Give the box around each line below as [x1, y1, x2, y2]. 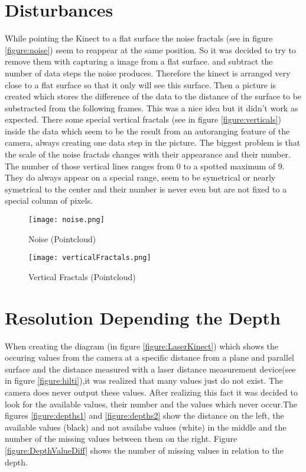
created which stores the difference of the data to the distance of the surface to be [5, 90, 302, 102]
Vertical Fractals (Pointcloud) [28, 270, 136, 282]
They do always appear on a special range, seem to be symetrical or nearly [5, 171, 276, 184]
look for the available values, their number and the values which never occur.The [5, 397, 298, 410]
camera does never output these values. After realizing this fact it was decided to [5, 386, 298, 399]
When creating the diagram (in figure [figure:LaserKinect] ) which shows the [5, 339, 279, 352]
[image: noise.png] [28, 216, 105, 224]
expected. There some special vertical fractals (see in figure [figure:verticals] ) [5, 113, 282, 126]
